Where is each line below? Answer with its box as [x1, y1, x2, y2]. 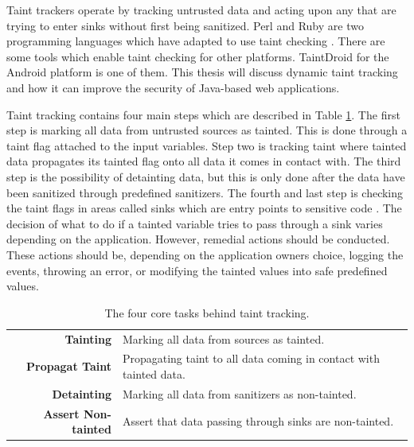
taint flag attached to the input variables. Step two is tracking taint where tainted [6, 137, 407, 154]
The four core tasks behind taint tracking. [104, 304, 310, 321]
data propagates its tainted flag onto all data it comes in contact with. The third [6, 153, 401, 169]
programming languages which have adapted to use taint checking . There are [6, 33, 385, 49]
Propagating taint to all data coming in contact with [122, 350, 380, 367]
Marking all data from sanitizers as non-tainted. [122, 385, 357, 402]
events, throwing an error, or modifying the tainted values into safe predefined [6, 262, 388, 278]
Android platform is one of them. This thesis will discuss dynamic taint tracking [6, 64, 398, 80]
